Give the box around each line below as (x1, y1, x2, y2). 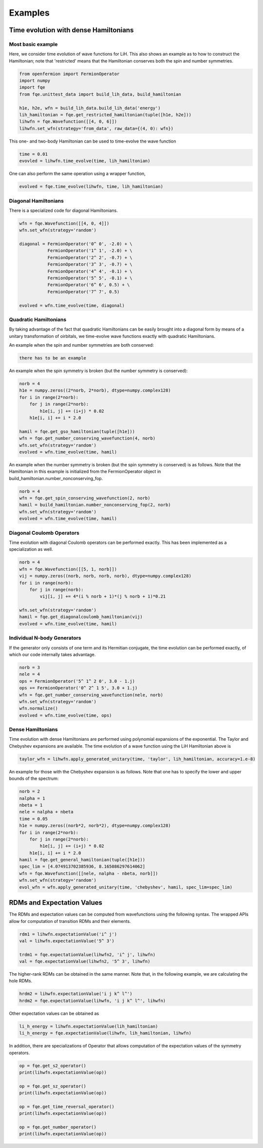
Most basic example (9, 41, 58, 47)
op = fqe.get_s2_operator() (19, 1063, 86, 1068)
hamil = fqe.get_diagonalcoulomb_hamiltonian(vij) (19, 614, 143, 620)
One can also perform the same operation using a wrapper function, (9, 171, 146, 177)
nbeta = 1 (19, 802, 43, 808)
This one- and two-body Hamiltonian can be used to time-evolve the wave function (9, 138, 176, 144)
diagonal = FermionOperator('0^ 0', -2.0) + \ (19, 241, 132, 247)
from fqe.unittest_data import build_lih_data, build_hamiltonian (19, 91, 181, 97)
